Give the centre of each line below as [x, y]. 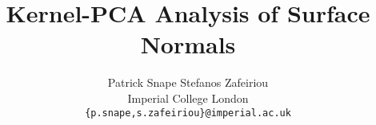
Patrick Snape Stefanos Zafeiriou [188, 82]
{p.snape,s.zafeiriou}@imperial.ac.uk [188, 113]
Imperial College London [188, 98]
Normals [188, 44]
